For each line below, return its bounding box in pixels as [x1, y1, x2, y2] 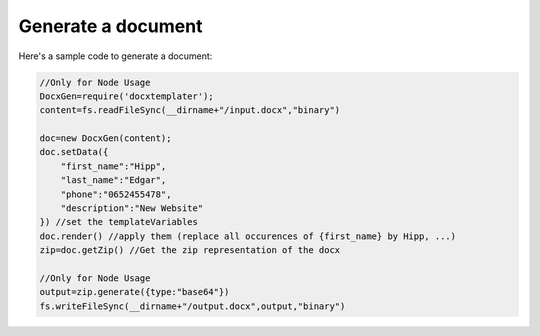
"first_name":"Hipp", [60, 160, 167, 172]
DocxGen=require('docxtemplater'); [39, 90, 214, 102]
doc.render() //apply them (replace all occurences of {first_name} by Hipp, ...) [39, 230, 457, 242]
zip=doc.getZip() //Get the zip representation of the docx [39, 245, 341, 256]
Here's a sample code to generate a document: [18, 50, 213, 62]
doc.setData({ [39, 146, 109, 158]
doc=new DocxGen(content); [39, 133, 172, 144]
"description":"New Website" [60, 203, 204, 214]
